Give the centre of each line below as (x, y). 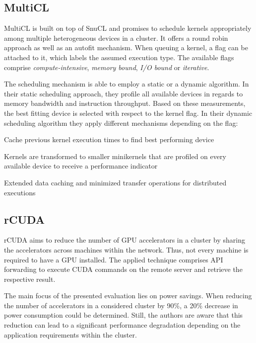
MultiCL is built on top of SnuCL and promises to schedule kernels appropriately (128, 28)
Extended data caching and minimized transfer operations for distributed (115, 182)
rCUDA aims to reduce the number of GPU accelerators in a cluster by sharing (125, 240)
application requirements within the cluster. (70, 334)
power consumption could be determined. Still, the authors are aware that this (124, 315)
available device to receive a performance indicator (81, 166)
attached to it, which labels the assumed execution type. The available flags (119, 57)
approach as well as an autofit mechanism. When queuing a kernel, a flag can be (126, 47)
